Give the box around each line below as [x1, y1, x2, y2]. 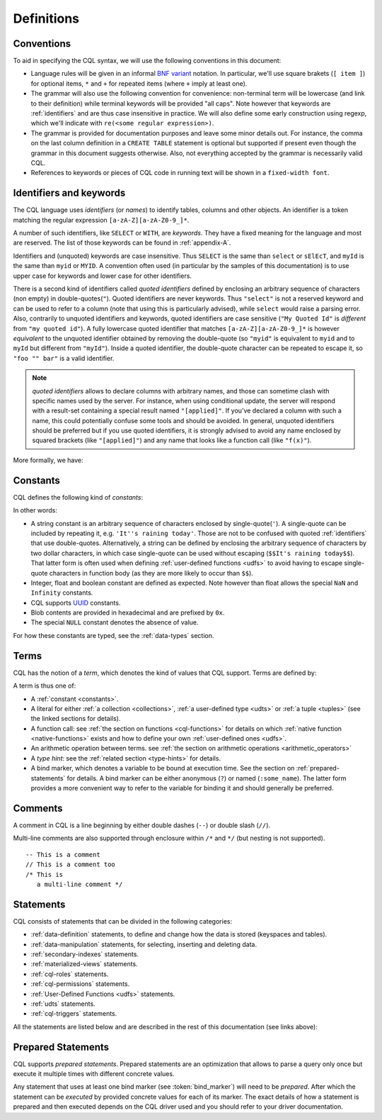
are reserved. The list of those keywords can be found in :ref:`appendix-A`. [13, 238, 231, 247]
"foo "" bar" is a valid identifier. [13, 354, 115, 362]
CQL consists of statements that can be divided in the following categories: [13, 917, 233, 925]
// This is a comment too [25, 861, 116, 868]
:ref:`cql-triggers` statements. [30, 1009, 117, 1018]
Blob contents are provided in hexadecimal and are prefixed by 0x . [30, 608, 225, 617]
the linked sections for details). [30, 715, 121, 723]
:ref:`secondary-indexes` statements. [30, 950, 139, 958]
